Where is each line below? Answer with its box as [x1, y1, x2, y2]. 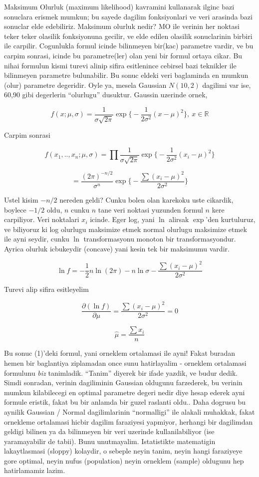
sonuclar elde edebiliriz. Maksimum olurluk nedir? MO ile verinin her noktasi [4, 21, 240, 31]
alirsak [169, 214, 189, 225]
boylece [4, 204, 26, 215]
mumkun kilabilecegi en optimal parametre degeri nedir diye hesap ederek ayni [4, 387, 245, 397]
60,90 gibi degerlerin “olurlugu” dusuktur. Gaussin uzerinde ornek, [4, 89, 208, 100]
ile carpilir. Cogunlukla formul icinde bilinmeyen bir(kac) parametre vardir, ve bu [4, 40, 254, 51]
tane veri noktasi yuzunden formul [98, 204, 203, 215]
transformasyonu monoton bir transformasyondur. [83, 234, 236, 244]
